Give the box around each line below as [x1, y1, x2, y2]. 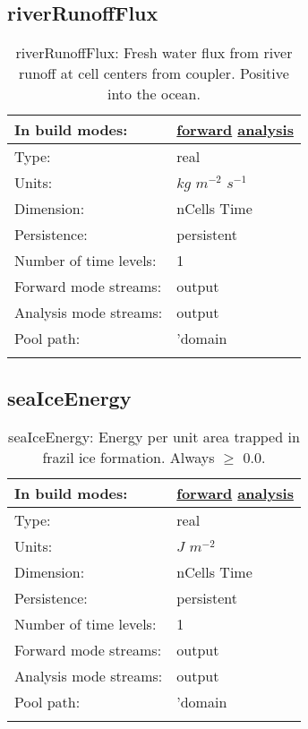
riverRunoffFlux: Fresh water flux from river [15, 42, 293, 64]
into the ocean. [107, 83, 201, 105]
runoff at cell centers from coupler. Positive [19, 63, 289, 84]
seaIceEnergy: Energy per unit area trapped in [8, 426, 300, 448]
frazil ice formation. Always [42, 447, 215, 468]
